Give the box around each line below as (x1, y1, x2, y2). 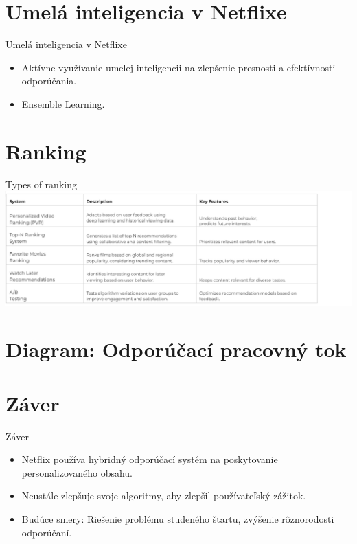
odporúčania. (21, 73, 77, 88)
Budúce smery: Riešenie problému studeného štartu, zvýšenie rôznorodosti (21, 512, 334, 526)
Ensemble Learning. (21, 96, 105, 111)
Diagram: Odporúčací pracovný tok (5, 335, 347, 363)
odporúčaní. (21, 525, 72, 539)
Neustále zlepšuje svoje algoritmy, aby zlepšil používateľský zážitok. (21, 488, 306, 503)
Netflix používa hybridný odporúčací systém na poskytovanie (21, 452, 278, 466)
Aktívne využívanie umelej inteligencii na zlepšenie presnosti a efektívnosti (21, 60, 336, 74)
